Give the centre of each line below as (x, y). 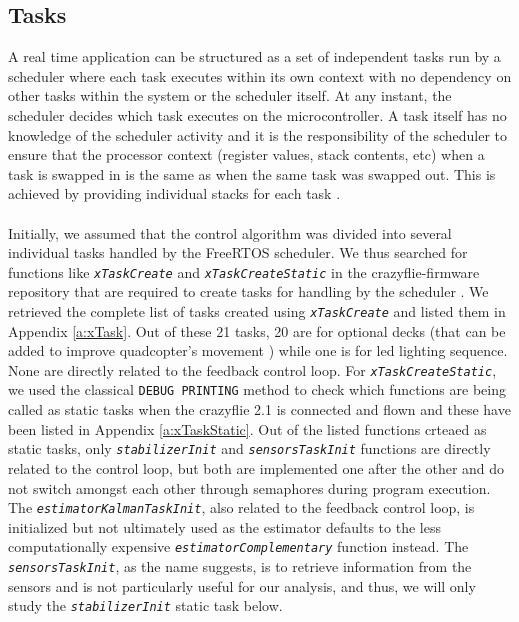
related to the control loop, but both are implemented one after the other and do (256, 467)
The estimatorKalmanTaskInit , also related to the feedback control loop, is (241, 507)
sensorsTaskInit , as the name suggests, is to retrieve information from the (240, 566)
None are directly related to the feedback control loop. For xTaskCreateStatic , (252, 369)
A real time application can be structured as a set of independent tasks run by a (254, 56)
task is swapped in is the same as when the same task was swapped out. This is (252, 173)
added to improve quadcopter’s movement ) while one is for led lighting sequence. (258, 350)
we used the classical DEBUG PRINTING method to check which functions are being (257, 389)
